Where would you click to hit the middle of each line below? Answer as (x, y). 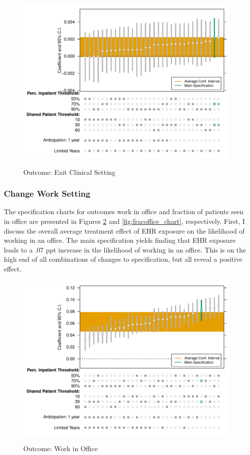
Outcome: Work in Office (60, 448)
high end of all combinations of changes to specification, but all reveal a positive (123, 259)
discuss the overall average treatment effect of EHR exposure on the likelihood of (124, 230)
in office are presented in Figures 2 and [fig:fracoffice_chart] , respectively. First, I (125, 221)
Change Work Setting (47, 194)
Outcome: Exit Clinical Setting (69, 172)
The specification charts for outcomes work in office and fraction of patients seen (124, 211)
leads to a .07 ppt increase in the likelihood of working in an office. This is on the (125, 249)
